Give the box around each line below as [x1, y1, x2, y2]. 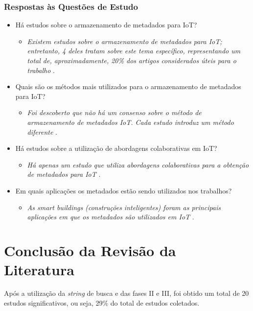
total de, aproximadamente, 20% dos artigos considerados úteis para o [27, 55, 236, 65]
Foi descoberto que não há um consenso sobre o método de [27, 107, 202, 118]
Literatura [4, 260, 74, 280]
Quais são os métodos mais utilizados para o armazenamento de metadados [15, 81, 241, 92]
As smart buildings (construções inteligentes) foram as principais [27, 202, 221, 212]
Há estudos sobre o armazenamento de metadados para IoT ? [15, 20, 197, 30]
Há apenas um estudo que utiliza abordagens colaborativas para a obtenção [27, 159, 249, 169]
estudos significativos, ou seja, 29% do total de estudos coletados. [4, 297, 200, 308]
